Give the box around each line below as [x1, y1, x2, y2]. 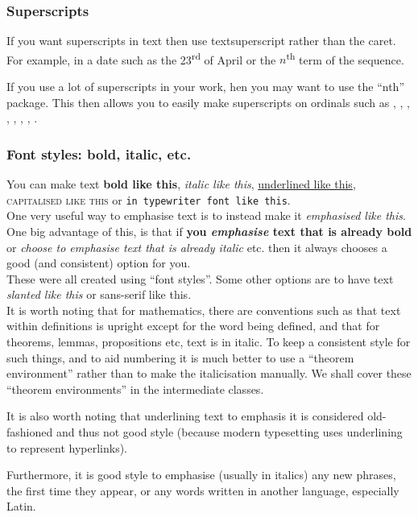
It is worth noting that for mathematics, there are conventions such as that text [6, 301, 401, 318]
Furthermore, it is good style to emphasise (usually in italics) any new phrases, [6, 466, 396, 483]
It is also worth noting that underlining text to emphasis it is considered [6, 407, 364, 424]
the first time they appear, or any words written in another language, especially [6, 482, 399, 498]
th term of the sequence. [286, 48, 404, 68]
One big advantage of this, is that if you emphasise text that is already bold [6, 222, 412, 239]
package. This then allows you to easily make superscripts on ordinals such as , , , [6, 93, 410, 110]
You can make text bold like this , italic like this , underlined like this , [6, 176, 356, 192]
